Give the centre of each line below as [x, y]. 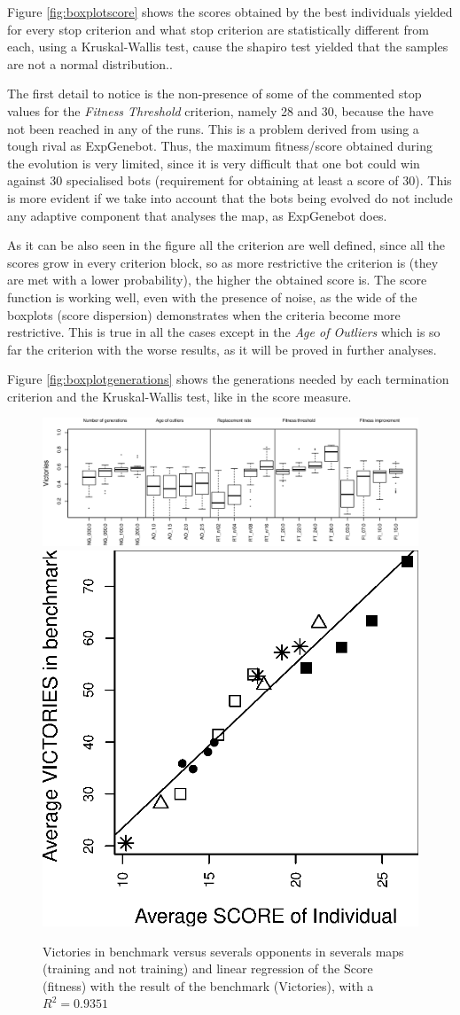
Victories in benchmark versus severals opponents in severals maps [223, 951]
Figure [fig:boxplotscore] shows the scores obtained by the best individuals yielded [230, 12]
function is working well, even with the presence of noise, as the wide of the [212, 297]
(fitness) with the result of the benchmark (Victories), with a [208, 985]
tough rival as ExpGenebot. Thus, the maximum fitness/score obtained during [220, 146]
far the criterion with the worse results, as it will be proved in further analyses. [222, 349]
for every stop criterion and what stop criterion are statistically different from [218, 29]
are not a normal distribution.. [90, 63]
